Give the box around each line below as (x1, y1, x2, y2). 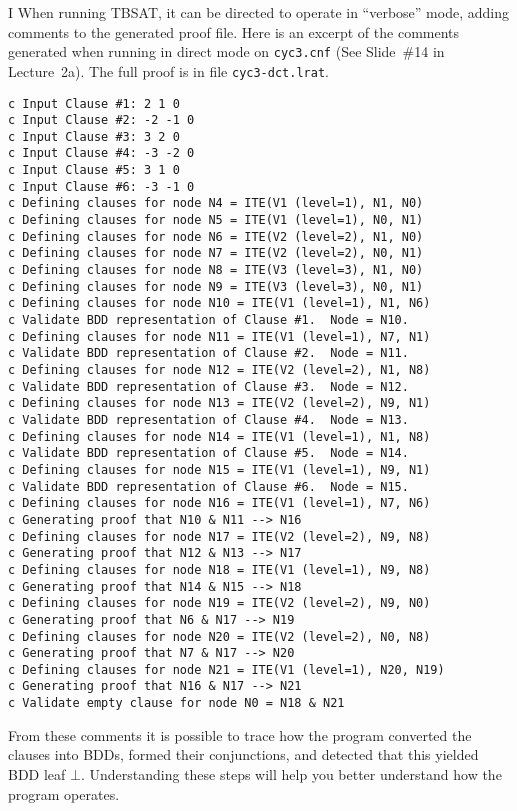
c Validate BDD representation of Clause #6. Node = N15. (8, 479, 409, 494)
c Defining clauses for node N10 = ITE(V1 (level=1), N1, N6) (8, 296, 431, 311)
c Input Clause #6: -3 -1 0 (8, 179, 195, 194)
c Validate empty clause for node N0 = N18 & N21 (8, 696, 345, 711)
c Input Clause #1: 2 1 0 (8, 96, 180, 111)
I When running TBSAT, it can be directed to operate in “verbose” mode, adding (8, 2, 509, 22)
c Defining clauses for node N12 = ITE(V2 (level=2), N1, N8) (8, 363, 431, 377)
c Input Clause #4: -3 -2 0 (8, 146, 195, 161)
